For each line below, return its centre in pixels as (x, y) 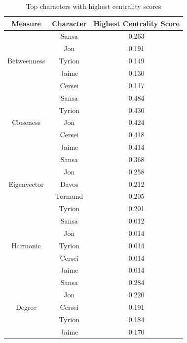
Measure (26, 23)
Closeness (26, 122)
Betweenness (26, 61)
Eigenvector (26, 184)
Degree (26, 307)
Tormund (69, 196)
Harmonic (26, 245)
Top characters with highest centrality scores (93, 6)
